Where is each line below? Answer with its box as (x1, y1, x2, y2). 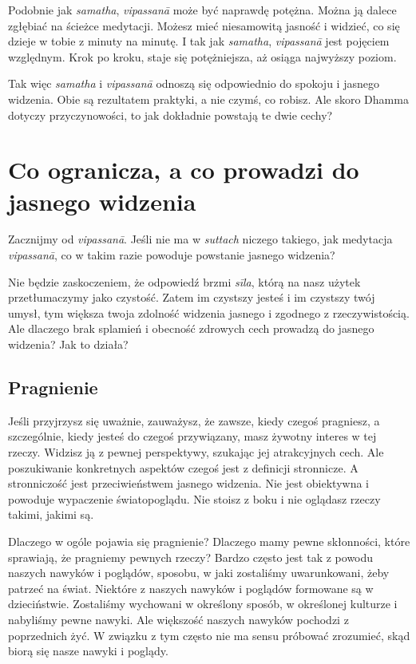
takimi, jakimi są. (8, 506, 94, 523)
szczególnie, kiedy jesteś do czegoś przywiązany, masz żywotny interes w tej (8, 428, 377, 445)
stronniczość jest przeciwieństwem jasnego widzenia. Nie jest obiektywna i (8, 475, 369, 492)
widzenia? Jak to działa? (8, 336, 129, 353)
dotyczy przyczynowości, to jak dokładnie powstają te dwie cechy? (8, 106, 333, 123)
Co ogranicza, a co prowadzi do (8, 153, 359, 186)
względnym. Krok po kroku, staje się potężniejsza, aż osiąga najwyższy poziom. (8, 48, 397, 65)
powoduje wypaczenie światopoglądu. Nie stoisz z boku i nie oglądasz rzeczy (8, 490, 381, 507)
